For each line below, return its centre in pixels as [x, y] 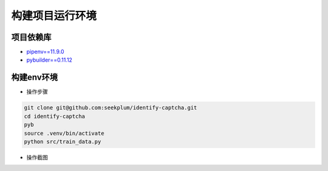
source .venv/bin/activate [64, 133]
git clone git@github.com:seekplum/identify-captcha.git [111, 108]
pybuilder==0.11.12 [50, 60]
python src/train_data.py [63, 141]
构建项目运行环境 [54, 16]
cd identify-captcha [54, 116]
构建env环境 [34, 78]
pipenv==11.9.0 [45, 52]
